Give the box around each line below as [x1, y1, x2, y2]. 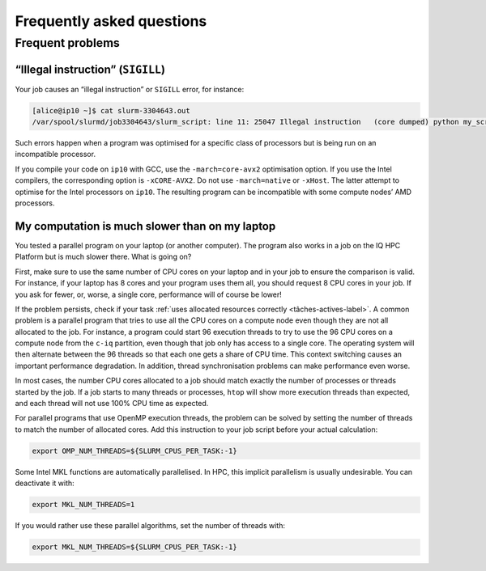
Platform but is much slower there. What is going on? [15, 252, 192, 262]
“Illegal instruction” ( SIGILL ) [15, 62, 166, 76]
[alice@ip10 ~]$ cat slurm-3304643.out [32, 106, 190, 115]
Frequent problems [15, 36, 121, 50]
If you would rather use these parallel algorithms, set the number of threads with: [15, 521, 285, 531]
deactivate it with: [15, 478, 75, 489]
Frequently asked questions [15, 12, 207, 30]
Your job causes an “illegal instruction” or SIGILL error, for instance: [15, 84, 245, 94]
